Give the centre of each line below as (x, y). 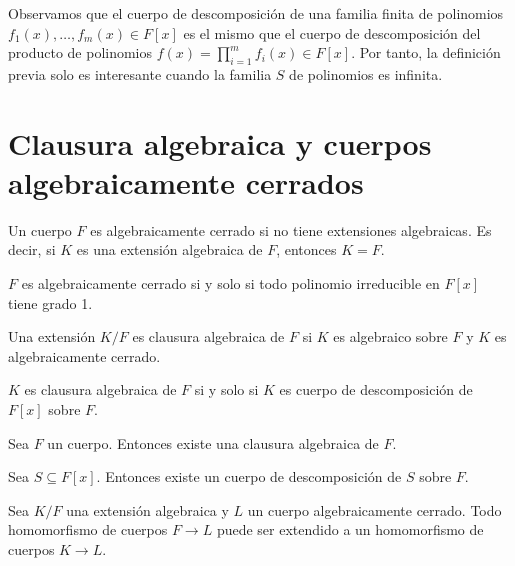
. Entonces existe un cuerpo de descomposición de (249, 476)
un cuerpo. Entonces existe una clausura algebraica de (213, 442)
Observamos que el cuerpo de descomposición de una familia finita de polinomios (256, 13)
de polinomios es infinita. (366, 73)
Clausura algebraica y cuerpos (220, 142)
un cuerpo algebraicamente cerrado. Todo (374, 509)
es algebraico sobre (390, 336)
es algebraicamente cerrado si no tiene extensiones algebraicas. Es (291, 229)
